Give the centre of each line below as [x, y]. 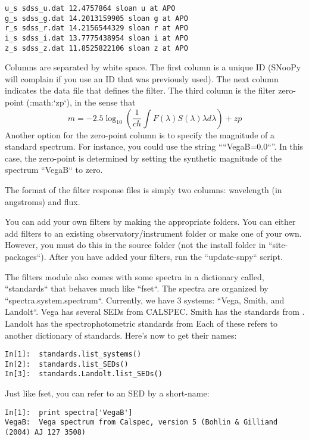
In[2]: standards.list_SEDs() [67, 364]
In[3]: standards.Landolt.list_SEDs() [84, 374]
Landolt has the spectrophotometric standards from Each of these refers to [141, 323]
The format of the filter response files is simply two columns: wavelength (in [143, 190]
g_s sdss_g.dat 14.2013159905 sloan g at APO [96, 18]
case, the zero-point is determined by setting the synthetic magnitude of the [143, 158]
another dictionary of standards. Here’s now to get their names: [121, 335]
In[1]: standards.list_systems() [73, 354]
